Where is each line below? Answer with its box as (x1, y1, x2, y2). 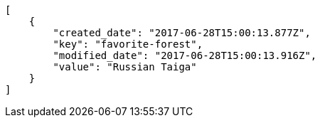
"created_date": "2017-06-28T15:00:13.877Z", (53, 27, 311, 38)
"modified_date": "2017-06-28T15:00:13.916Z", (53, 50, 317, 61)
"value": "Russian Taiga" (53, 61, 197, 73)
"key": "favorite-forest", (53, 38, 203, 50)
